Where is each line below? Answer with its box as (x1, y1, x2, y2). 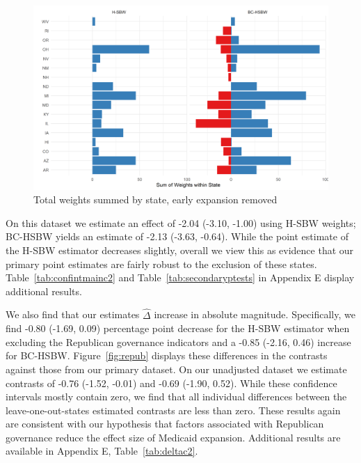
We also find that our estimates (6, 307, 140, 322)
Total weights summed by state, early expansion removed (33, 192, 278, 207)
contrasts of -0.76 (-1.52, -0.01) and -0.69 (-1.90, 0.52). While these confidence (6, 375, 337, 390)
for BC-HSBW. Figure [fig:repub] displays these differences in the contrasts (6, 348, 328, 363)
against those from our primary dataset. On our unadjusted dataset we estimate (6, 361, 347, 376)
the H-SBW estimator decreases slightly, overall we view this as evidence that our (6, 242, 354, 257)
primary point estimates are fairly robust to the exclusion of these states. (6, 256, 317, 271)
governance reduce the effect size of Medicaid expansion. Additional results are (6, 430, 341, 444)
